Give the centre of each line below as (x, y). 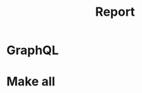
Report (115, 12)
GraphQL (33, 50)
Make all (31, 82)
